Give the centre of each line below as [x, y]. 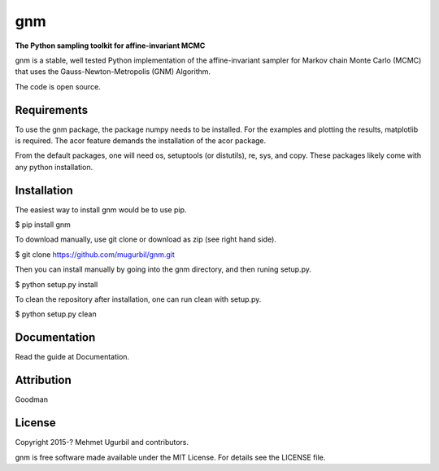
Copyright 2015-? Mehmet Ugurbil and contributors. [102, 443]
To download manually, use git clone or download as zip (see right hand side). [146, 239]
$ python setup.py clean [56, 314]
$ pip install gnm [43, 225]
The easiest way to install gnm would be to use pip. [101, 209]
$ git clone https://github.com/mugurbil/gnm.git [95, 254]
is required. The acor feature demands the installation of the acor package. [141, 141]
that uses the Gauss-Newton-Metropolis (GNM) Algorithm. [113, 72]
